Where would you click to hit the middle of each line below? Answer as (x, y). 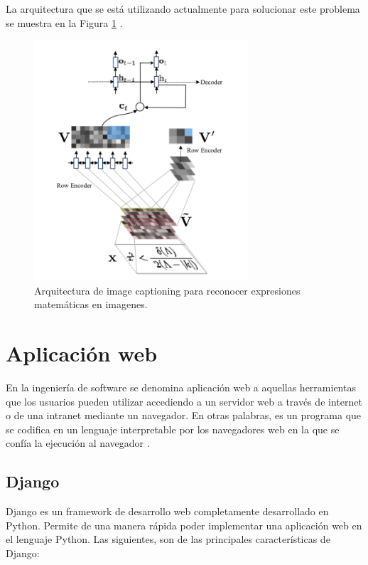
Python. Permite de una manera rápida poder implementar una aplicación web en (184, 525)
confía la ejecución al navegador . (78, 443)
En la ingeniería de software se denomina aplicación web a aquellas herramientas (181, 387)
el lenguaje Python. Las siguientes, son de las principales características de (168, 539)
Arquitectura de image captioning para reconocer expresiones (167, 290)
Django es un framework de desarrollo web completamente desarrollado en (167, 511)
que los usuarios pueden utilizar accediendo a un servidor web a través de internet (184, 401)
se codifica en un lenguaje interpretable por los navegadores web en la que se (173, 429)
